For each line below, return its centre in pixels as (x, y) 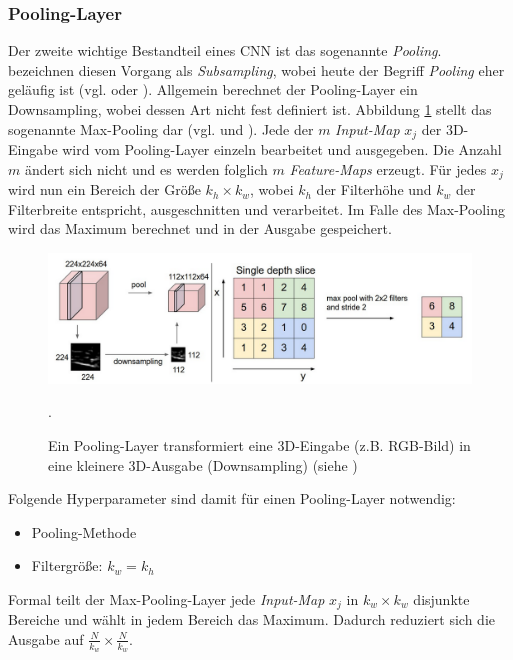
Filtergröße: (67, 565)
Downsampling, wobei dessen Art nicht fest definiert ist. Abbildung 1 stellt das (250, 109)
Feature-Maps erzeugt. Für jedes (388, 168)
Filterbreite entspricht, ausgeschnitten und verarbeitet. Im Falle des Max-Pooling (256, 208)
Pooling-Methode (84, 531)
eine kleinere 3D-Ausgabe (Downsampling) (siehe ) (203, 464)
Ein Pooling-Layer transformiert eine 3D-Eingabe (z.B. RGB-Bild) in (259, 444)
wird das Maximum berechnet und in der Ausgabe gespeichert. (200, 228)
